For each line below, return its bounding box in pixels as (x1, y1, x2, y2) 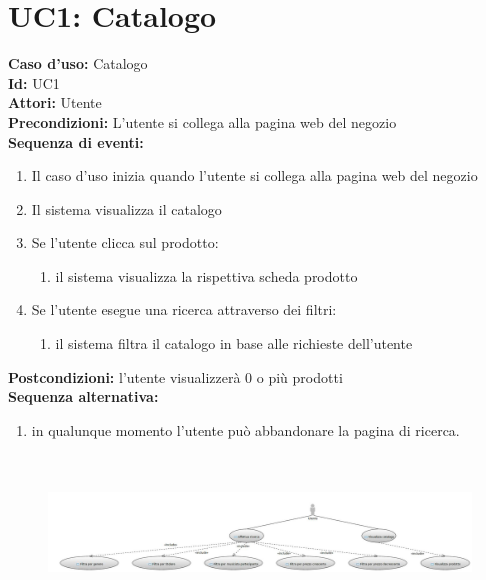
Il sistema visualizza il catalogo (31, 198, 222, 219)
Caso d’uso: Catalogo (8, 53, 148, 74)
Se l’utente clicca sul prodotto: (31, 232, 219, 253)
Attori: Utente (8, 92, 102, 113)
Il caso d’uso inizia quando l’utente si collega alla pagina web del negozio (31, 165, 478, 186)
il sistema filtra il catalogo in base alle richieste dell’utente (55, 333, 413, 354)
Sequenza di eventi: (8, 131, 144, 152)
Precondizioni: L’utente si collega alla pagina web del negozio (8, 111, 397, 132)
